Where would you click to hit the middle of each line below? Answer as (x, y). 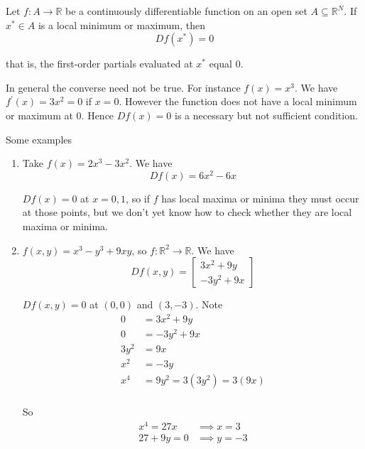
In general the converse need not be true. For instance (123, 87)
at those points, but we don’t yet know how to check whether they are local (187, 212)
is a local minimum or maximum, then (121, 25)
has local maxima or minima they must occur (260, 198)
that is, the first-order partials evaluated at (99, 64)
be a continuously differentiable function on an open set (186, 11)
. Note (209, 304)
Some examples (39, 139)
